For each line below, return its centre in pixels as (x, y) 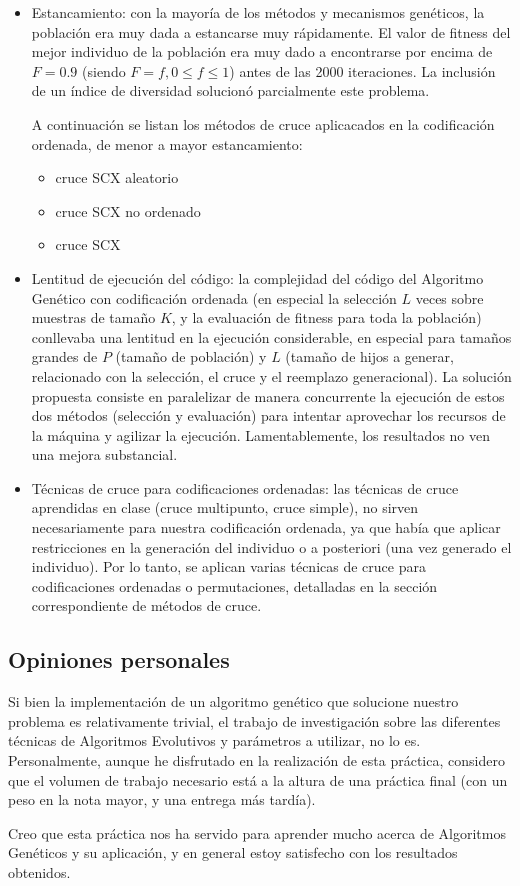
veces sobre (449, 297)
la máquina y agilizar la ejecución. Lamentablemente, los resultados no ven (261, 434)
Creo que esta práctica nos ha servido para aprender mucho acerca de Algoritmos (257, 832)
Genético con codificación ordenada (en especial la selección (214, 297)
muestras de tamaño (93, 317)
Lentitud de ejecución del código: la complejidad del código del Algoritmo (257, 277)
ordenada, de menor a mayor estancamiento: (167, 143)
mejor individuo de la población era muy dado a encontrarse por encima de (262, 51)
